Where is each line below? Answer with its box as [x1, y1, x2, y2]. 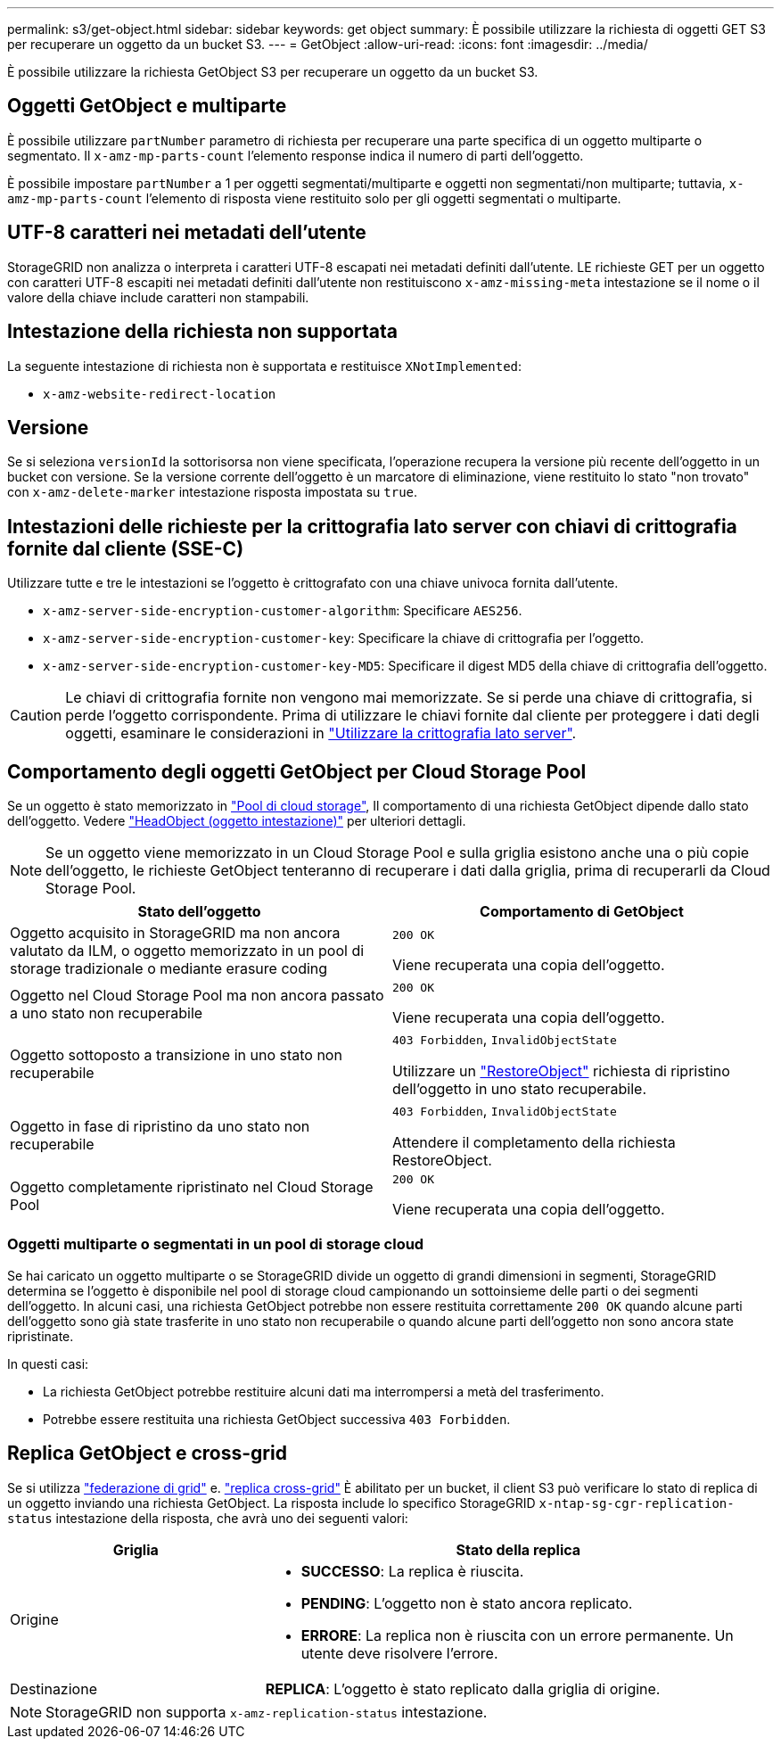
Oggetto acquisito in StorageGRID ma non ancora [10, 924, 341, 943]
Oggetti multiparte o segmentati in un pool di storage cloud [7, 1235, 424, 1254]
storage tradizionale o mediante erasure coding [10, 959, 328, 978]
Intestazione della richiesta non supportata [7, 320, 398, 343]
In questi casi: [7, 1355, 89, 1371]
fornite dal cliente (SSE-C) [7, 537, 244, 560]
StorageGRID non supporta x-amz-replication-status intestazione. [45, 1702, 488, 1721]
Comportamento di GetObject [480, 902, 684, 921]
